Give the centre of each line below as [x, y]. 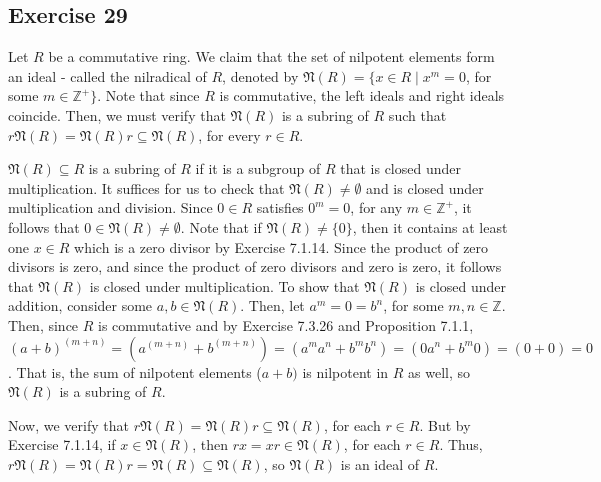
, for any [376, 207]
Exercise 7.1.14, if [62, 444]
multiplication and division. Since [110, 207]
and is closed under [425, 187]
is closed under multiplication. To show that [224, 285]
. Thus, [461, 444]
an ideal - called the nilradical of [107, 75]
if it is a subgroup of [258, 168]
